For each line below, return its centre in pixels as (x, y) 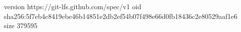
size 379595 (21, 25)
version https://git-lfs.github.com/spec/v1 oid (73, 6)
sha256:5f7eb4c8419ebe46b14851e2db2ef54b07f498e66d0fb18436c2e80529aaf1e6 (121, 16)
